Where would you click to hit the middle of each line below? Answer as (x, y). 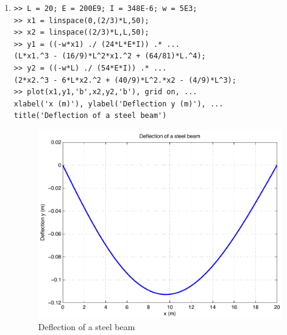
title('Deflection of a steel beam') (90, 116)
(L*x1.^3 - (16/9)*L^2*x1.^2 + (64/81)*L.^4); (110, 56)
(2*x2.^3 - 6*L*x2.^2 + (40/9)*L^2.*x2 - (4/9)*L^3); (125, 80)
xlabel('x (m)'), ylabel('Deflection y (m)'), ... (119, 104)
